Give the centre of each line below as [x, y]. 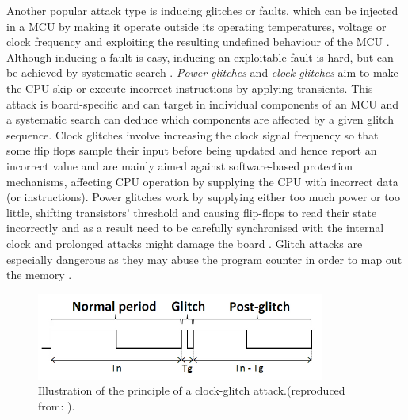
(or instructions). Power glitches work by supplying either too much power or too [203, 197]
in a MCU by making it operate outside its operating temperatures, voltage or [196, 26]
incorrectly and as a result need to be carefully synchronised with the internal [195, 228]
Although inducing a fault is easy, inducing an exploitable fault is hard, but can [200, 57]
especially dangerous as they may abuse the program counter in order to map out [204, 259]
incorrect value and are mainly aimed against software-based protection [180, 165]
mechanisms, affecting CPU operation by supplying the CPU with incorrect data [202, 181]
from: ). [57, 405]
